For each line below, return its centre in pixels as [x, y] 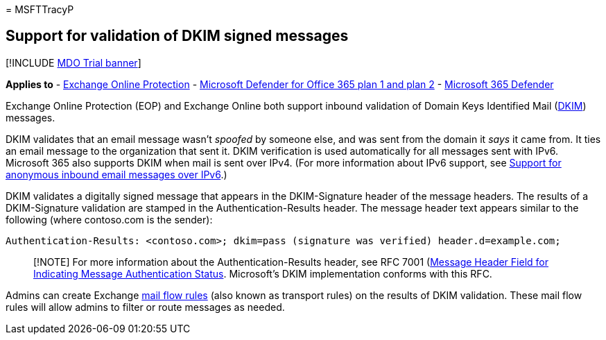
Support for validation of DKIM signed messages [177, 36]
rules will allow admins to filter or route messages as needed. [145, 307]
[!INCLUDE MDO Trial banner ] [73, 62]
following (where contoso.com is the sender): [109, 219]
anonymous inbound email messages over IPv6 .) [116, 174]
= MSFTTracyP [40, 9]
